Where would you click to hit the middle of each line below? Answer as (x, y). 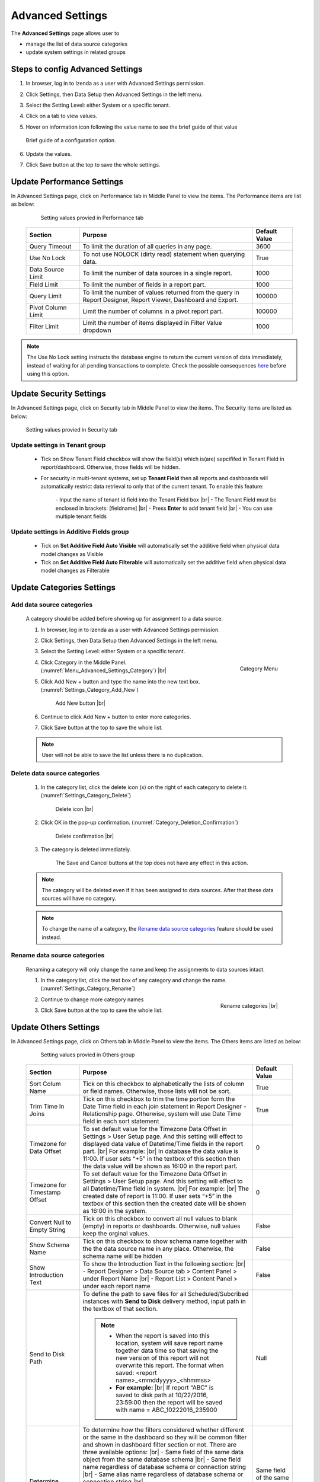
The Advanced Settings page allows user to (65, 33)
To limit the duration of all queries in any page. (147, 247)
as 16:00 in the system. (115, 1210)
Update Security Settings (59, 394)
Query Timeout (50, 247)
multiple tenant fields (81, 516)
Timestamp (45, 1192)
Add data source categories (52, 605)
